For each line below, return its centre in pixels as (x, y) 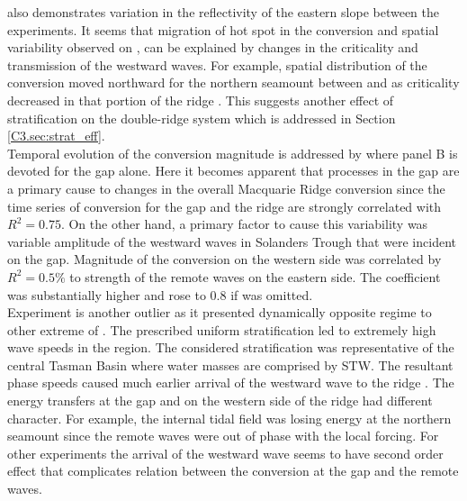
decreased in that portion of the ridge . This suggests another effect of (201, 100)
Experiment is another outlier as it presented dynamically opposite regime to (220, 312)
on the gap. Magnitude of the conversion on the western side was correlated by (225, 259)
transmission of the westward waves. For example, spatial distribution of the (217, 64)
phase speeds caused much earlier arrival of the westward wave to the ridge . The (231, 383)
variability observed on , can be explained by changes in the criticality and (213, 47)
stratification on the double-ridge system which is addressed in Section (202, 118)
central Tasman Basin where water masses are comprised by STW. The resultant (230, 364)
